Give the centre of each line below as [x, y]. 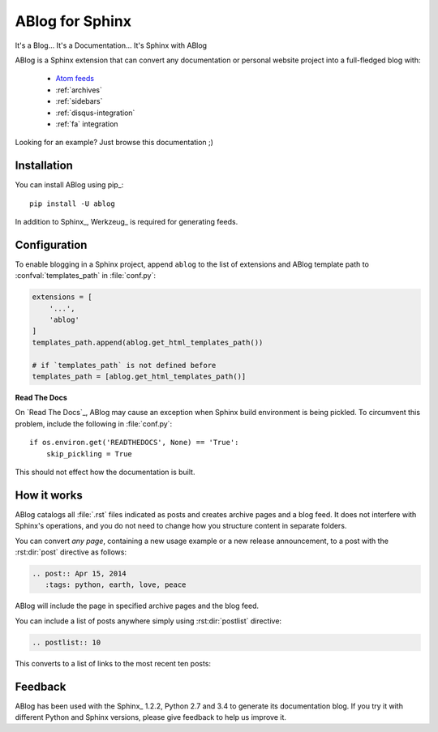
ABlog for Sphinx [73, 21]
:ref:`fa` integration [87, 124]
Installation [44, 166]
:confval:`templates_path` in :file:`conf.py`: [86, 276]
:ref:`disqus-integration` [95, 113]
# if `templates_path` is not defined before [124, 365]
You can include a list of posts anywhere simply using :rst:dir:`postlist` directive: [148, 621]
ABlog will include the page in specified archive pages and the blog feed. [137, 606]
